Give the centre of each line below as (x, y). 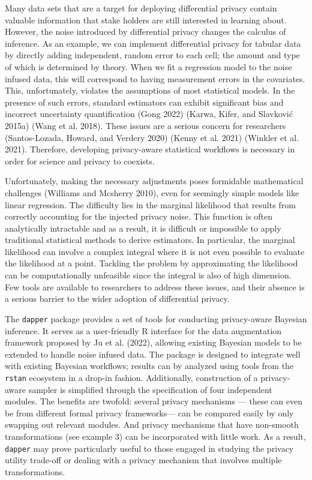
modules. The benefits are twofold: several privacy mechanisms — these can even (154, 401)
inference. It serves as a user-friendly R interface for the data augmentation (143, 330)
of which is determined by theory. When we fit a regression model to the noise (148, 66)
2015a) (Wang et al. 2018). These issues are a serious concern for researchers (145, 125)
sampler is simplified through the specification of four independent (150, 389)
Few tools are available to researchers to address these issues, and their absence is (155, 286)
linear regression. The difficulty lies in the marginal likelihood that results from (150, 204)
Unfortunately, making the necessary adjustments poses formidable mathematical (154, 181)
